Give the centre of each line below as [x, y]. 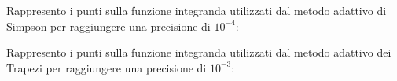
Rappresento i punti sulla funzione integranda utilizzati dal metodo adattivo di [197, 10]
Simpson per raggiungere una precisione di [108, 26]
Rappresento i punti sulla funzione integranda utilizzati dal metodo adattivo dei [199, 52]
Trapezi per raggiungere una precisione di [107, 67]
